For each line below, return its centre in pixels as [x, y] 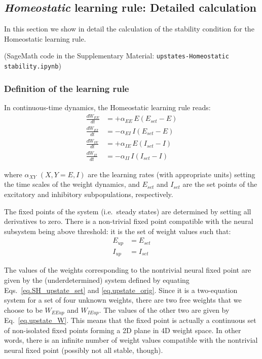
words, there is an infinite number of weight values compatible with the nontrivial [131, 340]
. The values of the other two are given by [164, 309]
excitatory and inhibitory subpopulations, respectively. [89, 194]
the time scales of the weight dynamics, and [72, 184]
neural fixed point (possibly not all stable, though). [84, 350]
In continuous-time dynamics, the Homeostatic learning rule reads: [107, 107]
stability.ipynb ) [33, 66]
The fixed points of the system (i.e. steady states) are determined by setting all [128, 211]
